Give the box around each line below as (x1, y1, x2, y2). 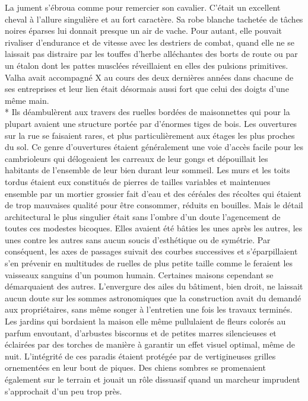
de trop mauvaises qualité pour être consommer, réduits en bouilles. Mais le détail (5, 199, 303, 211)
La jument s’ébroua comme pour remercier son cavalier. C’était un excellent (5, 1, 281, 13)
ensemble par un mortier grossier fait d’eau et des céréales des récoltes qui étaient (5, 187, 302, 199)
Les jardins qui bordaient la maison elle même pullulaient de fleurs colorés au (5, 315, 286, 327)
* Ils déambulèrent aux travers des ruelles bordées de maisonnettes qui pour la (5, 106, 290, 118)
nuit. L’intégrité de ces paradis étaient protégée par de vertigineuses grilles (5, 349, 276, 362)
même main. (5, 94, 49, 106)
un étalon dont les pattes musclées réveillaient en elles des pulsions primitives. (5, 59, 288, 71)
